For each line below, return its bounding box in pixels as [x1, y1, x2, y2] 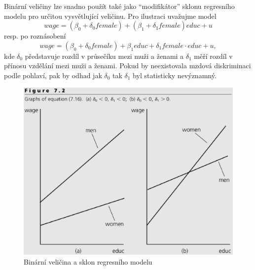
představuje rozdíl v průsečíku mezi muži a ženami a [25, 50, 184, 61]
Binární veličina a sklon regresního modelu [24, 256, 152, 267]
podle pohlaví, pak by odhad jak [4, 70, 102, 80]
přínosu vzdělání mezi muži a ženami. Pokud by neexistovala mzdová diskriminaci [4, 60, 251, 71]
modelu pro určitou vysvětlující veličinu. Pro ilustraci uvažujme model [4, 10, 217, 21]
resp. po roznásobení [4, 31, 66, 41]
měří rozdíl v [194, 50, 233, 61]
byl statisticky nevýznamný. [133, 70, 217, 80]
